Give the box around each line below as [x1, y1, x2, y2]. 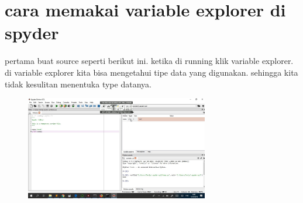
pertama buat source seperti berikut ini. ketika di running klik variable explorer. [5, 55, 294, 67]
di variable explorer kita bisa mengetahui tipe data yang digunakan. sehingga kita [5, 66, 298, 78]
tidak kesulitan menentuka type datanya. [5, 77, 151, 90]
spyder [5, 21, 59, 45]
